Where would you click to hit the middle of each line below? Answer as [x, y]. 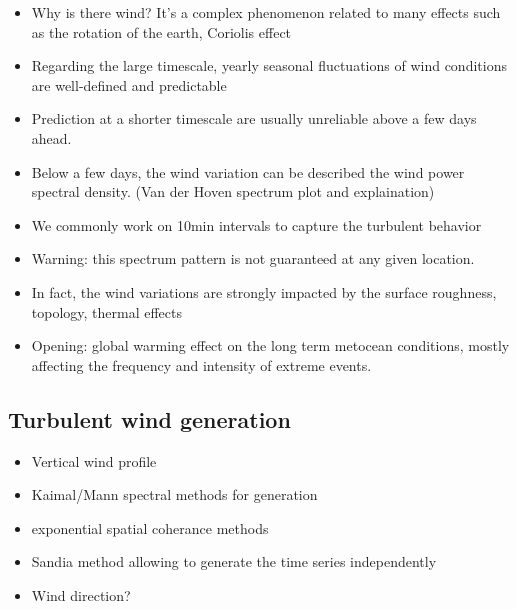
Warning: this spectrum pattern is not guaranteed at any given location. [253, 258]
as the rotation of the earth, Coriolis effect [161, 31]
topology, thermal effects [107, 311]
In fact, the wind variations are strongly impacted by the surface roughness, [264, 291]
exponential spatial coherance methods [150, 527]
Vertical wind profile [94, 460]
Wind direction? [81, 594]
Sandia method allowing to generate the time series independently [234, 561]
